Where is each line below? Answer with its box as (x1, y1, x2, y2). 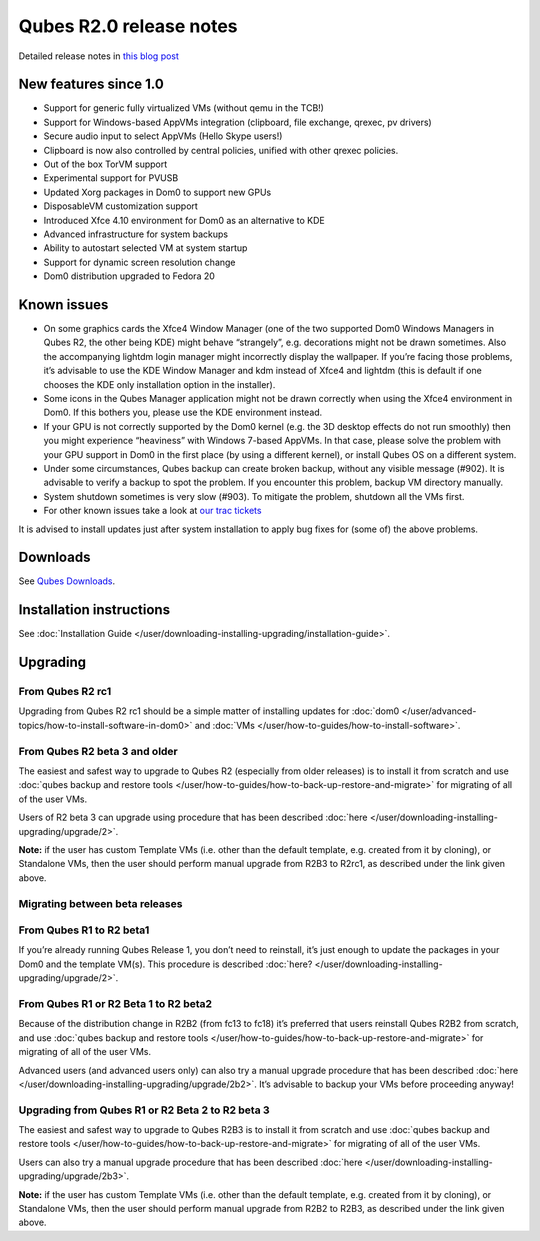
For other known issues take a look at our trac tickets (43, 505, 262, 517)
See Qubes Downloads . (18, 575, 116, 587)
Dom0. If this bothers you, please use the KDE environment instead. (43, 406, 323, 419)
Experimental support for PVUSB (43, 172, 179, 184)
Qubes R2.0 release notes (18, 15, 239, 37)
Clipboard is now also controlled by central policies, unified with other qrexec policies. (43, 144, 399, 156)
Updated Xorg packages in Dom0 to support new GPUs (43, 186, 272, 198)
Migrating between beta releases (18, 896, 183, 910)
